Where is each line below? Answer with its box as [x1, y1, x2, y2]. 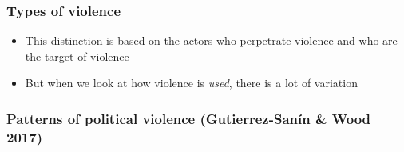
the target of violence [25, 47, 129, 64]
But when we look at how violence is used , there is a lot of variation [25, 74, 358, 91]
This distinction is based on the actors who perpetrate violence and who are [25, 32, 398, 49]
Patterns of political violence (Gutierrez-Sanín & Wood [6, 108, 371, 128]
